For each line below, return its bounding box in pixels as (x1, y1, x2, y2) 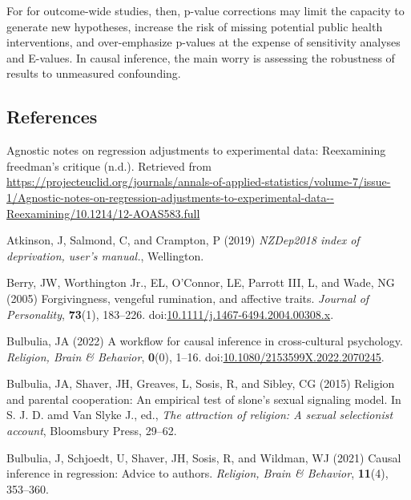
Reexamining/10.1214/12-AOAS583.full (6, 204, 200, 221)
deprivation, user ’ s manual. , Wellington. (6, 247, 204, 264)
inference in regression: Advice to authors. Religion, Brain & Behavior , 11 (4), (6, 465, 389, 482)
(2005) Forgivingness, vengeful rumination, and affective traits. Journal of (6, 289, 369, 306)
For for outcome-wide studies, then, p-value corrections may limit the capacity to (6, 2, 405, 18)
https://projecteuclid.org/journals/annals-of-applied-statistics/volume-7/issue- (6, 173, 391, 190)
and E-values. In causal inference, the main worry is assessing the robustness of (6, 49, 395, 66)
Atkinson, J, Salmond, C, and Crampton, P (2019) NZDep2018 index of (6, 232, 360, 248)
